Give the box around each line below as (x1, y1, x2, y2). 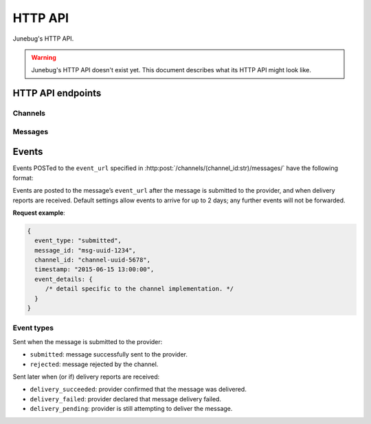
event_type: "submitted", (34, 237, 122, 244)
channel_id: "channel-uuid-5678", (34, 256, 151, 264)
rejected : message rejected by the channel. (30, 360, 159, 368)
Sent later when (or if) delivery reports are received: (12, 372, 160, 381)
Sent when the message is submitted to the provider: (12, 337, 163, 346)
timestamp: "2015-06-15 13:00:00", (34, 266, 155, 273)
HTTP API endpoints (12, 87, 102, 99)
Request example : (12, 209, 65, 217)
